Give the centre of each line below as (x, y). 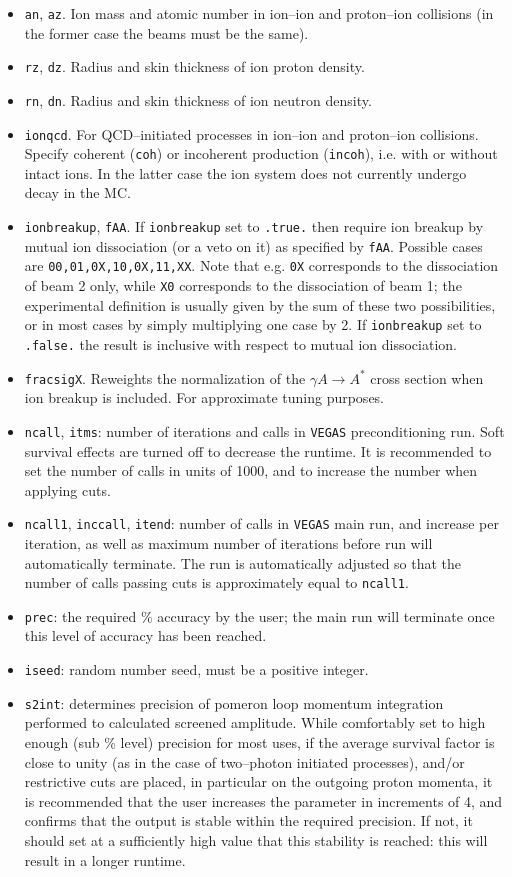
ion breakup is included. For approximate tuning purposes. (204, 397)
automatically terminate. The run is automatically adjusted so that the (243, 562)
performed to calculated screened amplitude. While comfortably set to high (255, 722)
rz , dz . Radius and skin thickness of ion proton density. (194, 66)
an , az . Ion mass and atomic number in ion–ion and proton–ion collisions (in (259, 13)
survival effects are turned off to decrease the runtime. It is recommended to (258, 450)
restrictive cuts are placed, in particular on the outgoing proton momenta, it (258, 781)
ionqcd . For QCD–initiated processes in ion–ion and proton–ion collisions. (251, 133)
